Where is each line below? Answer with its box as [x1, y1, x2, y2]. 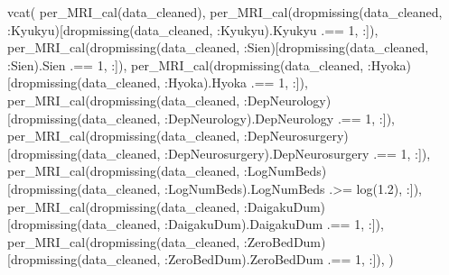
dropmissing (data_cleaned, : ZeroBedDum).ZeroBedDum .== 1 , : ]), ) [10, 250, 394, 269]
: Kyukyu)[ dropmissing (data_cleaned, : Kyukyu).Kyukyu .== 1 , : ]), [7, 20, 379, 39]
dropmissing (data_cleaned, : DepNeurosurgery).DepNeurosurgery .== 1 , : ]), [10, 143, 431, 162]
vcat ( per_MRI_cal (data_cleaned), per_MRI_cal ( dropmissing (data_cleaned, [7, 3, 443, 21]
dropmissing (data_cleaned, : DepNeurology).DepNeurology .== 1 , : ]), [10, 108, 395, 127]
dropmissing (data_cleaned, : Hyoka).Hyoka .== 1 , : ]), [10, 73, 308, 92]
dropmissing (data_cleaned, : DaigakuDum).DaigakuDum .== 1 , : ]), [10, 215, 384, 234]
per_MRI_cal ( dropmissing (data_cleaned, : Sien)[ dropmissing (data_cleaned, [7, 38, 429, 57]
